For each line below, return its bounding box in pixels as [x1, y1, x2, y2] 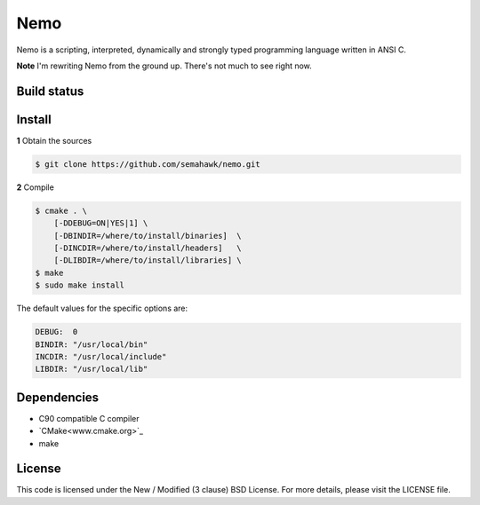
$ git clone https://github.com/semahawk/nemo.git [35, 159, 261, 169]
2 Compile [16, 182, 55, 193]
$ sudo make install [35, 280, 124, 290]
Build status [16, 83, 84, 99]
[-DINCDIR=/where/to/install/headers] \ [53, 242, 242, 253]
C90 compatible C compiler [38, 413, 140, 423]
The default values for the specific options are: [16, 303, 188, 314]
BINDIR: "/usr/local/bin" [35, 339, 148, 350]
